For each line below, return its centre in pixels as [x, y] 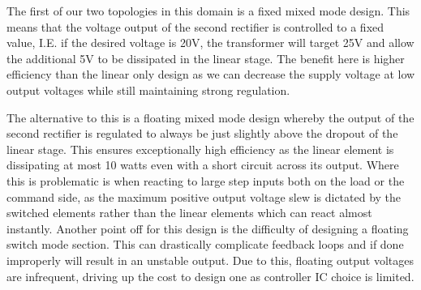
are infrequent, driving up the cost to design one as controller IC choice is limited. [210, 276]
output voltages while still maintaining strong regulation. [148, 90]
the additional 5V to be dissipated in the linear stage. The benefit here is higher [206, 58]
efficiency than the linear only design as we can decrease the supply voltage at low [211, 74]
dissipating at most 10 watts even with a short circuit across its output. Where [203, 165]
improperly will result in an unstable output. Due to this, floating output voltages [210, 260]
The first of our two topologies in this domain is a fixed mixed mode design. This [208, 11]
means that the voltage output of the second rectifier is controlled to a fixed [195, 26]
